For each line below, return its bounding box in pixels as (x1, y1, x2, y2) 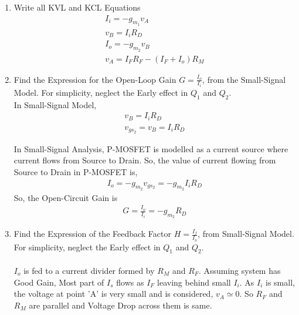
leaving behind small (157, 276, 231, 288)
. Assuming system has (198, 264, 281, 276)
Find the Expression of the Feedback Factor (13, 227, 171, 240)
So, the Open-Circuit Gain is (13, 191, 118, 203)
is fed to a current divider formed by (23, 264, 155, 276)
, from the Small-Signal (202, 73, 286, 85)
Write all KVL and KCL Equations (13, 1, 141, 13)
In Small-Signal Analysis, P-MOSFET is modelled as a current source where (13, 142, 288, 155)
